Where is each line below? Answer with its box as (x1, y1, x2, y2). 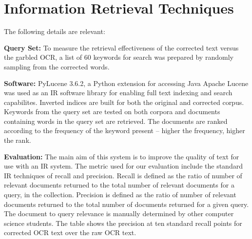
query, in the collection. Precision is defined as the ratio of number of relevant (4, 189, 236, 200)
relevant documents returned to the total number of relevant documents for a (4, 180, 234, 190)
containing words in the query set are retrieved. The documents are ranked (4, 116, 228, 126)
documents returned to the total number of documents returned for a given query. (4, 199, 249, 209)
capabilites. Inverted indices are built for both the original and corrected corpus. (4, 97, 244, 107)
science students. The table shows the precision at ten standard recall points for (4, 218, 242, 228)
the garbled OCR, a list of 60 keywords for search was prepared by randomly (4, 52, 233, 62)
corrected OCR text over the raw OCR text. (4, 227, 136, 238)
